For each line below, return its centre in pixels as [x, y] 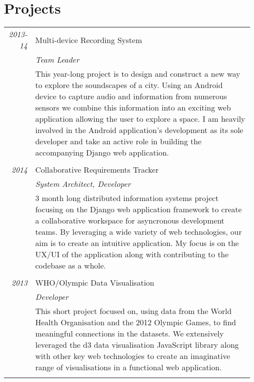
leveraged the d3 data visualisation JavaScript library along [137, 345]
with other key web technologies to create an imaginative [133, 356]
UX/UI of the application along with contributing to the [132, 254]
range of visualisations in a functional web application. [128, 367]
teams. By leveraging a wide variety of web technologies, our [138, 232]
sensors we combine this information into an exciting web [133, 108]
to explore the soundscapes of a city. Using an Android [129, 85]
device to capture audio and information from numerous [131, 96]
